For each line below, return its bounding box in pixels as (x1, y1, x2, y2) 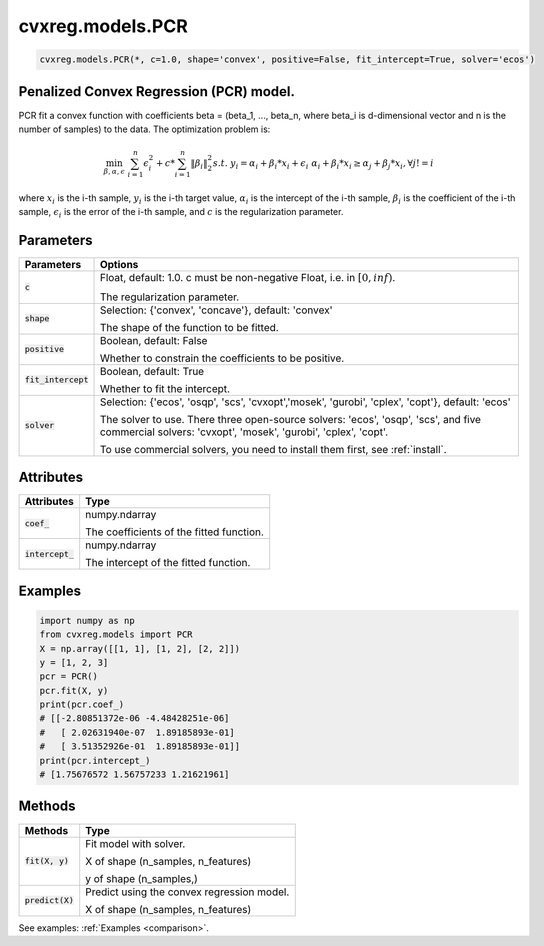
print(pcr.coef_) (39, 699, 125, 710)
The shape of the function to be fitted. (99, 320, 279, 334)
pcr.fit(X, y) (39, 685, 109, 696)
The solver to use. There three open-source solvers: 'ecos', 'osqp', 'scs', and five (99, 412, 482, 426)
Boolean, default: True (99, 364, 205, 378)
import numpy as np (39, 615, 135, 626)
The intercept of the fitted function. (85, 556, 251, 570)
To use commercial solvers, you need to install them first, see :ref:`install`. (99, 442, 447, 456)
